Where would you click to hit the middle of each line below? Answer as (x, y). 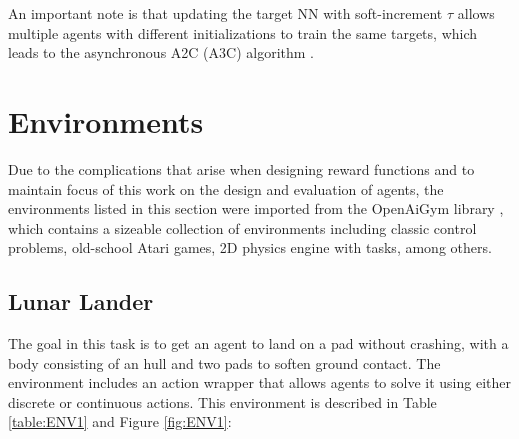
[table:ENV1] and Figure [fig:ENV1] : (120, 421)
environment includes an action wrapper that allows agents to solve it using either (259, 382)
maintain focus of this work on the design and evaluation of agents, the (226, 188)
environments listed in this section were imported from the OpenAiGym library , (256, 208)
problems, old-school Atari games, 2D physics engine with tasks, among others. (250, 247)
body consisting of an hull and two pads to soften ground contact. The (224, 362)
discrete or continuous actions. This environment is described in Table (222, 401)
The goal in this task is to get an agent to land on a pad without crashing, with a (258, 343)
